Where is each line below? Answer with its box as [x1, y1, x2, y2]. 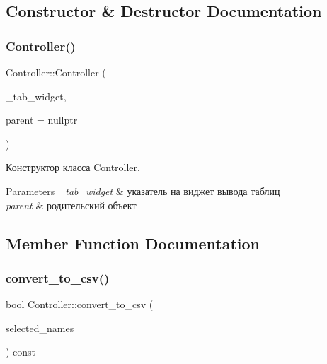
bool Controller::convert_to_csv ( [6, 297, 154, 312]
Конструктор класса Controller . [6, 160, 140, 175]
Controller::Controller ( [6, 65, 106, 79]
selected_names [6, 320, 74, 335]
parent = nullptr [6, 112, 78, 127]
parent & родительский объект [6, 197, 137, 212]
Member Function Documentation [6, 232, 260, 254]
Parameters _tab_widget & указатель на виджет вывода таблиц [6, 183, 280, 198]
